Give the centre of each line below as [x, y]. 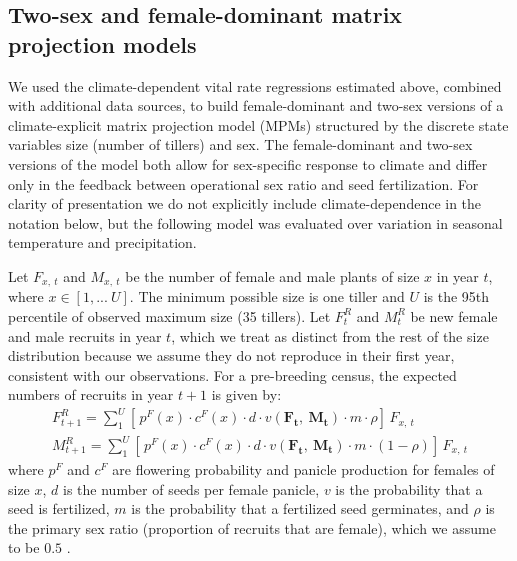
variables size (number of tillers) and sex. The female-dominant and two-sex [240, 144]
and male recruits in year [85, 335]
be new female [454, 315]
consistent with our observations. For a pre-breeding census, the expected [232, 374]
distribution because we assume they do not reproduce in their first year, [231, 355]
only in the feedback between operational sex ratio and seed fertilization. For [243, 183]
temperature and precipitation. [102, 242]
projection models [102, 43]
